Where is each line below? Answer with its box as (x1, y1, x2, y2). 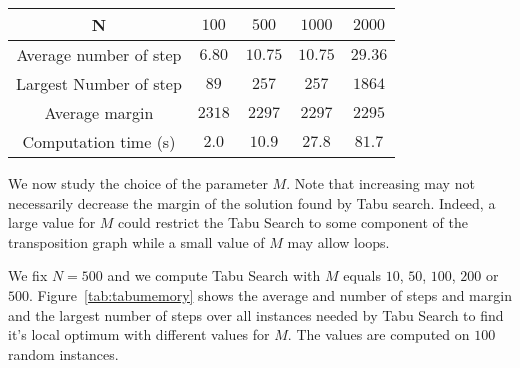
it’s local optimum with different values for (8, 324, 270, 345)
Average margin (44, 101, 154, 124)
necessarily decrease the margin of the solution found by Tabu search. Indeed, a (8, 192, 496, 213)
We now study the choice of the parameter (8, 173, 268, 193)
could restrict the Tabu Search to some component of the (118, 212, 468, 233)
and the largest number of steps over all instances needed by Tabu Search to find (8, 304, 504, 325)
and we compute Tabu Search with (107, 265, 321, 286)
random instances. (8, 343, 119, 364)
